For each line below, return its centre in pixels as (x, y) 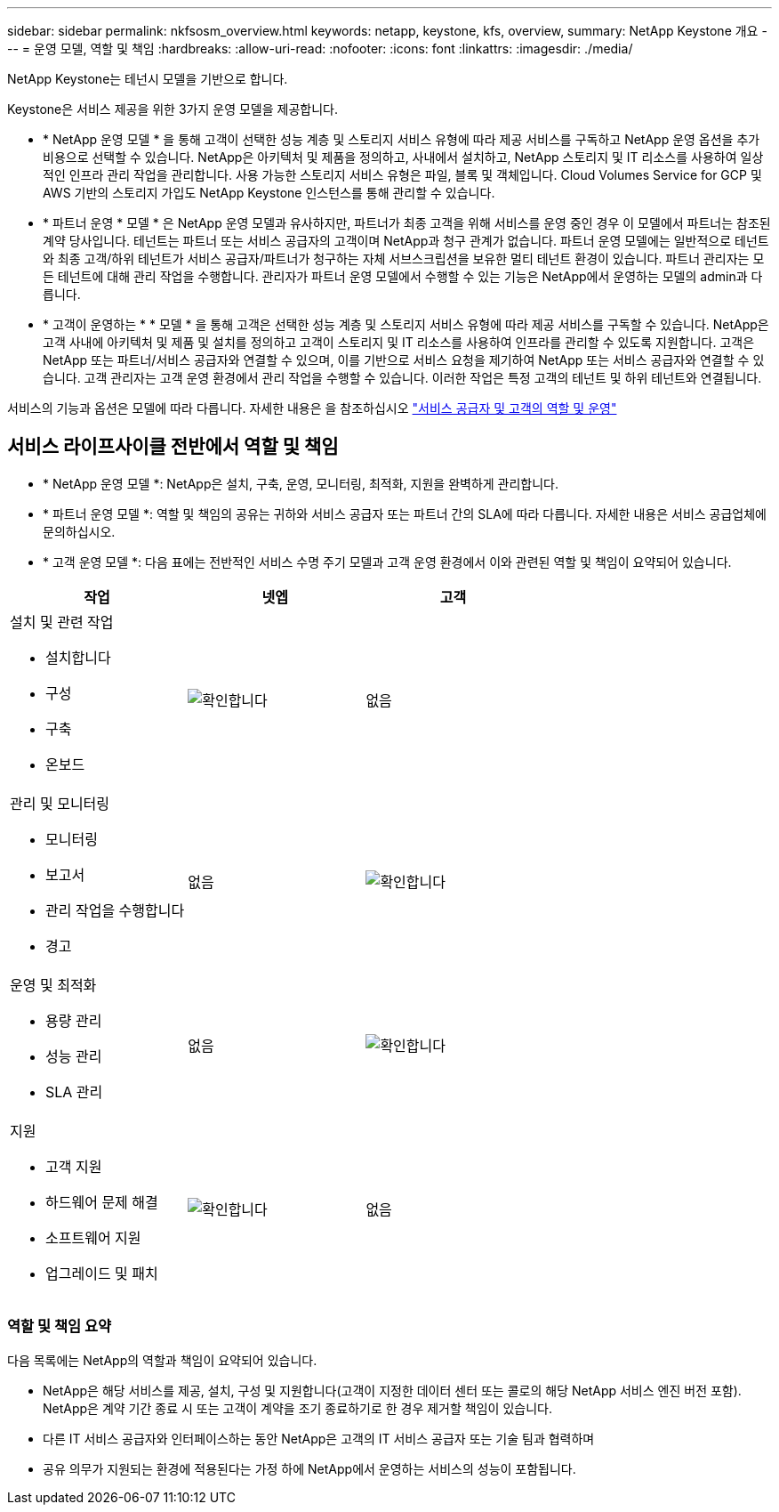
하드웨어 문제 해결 (102, 1202)
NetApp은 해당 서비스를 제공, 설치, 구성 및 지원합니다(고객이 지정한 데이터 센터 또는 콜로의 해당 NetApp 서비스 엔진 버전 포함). (392, 1390)
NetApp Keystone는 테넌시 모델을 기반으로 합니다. (148, 79)
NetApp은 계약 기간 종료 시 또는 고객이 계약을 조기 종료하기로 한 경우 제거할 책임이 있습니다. (297, 1408)
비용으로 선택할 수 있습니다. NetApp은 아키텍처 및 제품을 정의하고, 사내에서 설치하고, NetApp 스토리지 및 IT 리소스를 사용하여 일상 (403, 157)
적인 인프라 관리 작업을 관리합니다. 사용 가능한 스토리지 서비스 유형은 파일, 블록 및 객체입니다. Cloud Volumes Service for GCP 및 (402, 175)
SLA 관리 (74, 1092)
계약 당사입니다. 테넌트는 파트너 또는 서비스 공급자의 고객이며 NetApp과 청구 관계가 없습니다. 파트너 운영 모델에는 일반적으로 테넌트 (406, 241)
